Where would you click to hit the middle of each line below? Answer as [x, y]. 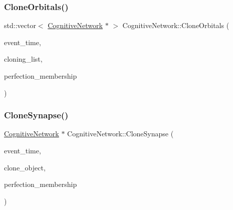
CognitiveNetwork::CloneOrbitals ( [176, 25]
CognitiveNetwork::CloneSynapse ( [121, 134]
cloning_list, [23, 59]
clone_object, [25, 167]
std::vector [20, 25]
